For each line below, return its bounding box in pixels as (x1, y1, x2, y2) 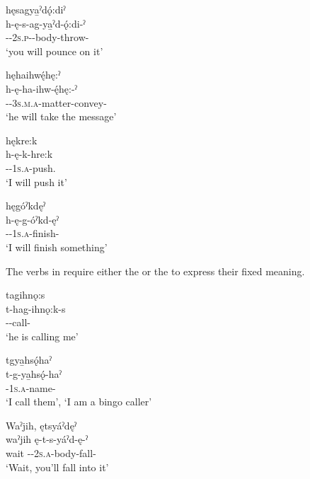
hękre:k (6, 132, 38, 147)
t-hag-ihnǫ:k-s (6, 301, 66, 316)
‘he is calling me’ (6, 328, 79, 343)
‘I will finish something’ (6, 239, 108, 254)
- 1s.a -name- (6, 380, 56, 395)
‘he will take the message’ (6, 109, 117, 124)
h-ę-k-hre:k (6, 146, 53, 161)
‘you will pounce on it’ (6, 43, 103, 58)
